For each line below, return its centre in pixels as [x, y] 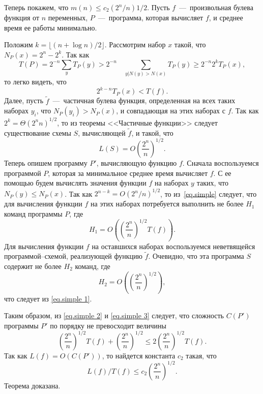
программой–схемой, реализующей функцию [73, 256]
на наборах [172, 183]
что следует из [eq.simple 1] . [48, 298]
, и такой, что [152, 132]
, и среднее [226, 17]
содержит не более [33, 266]
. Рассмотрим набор [135, 44]
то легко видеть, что [35, 82]
